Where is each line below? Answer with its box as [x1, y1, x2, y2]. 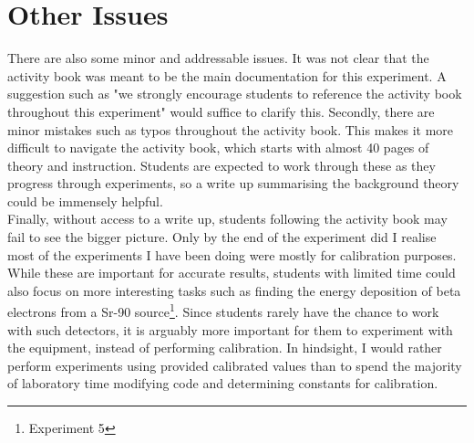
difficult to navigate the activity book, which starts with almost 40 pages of [7, 138, 429, 157]
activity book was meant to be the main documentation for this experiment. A [7, 66, 447, 85]
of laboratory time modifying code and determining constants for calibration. [7, 374, 438, 393]
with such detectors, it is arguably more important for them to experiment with [7, 320, 453, 339]
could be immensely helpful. [7, 191, 163, 210]
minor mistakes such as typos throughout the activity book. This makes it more [7, 120, 454, 139]
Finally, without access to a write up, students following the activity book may [7, 209, 448, 228]
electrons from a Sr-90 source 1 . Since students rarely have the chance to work [7, 300, 439, 322]
